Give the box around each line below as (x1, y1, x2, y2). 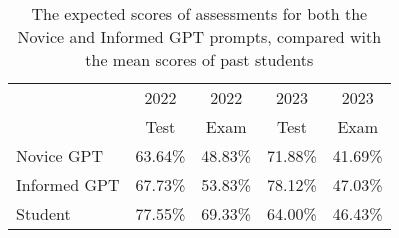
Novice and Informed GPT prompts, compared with (17, 25, 382, 48)
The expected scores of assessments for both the (31, 2, 368, 25)
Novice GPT (16, 144, 103, 167)
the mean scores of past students (85, 48, 314, 71)
